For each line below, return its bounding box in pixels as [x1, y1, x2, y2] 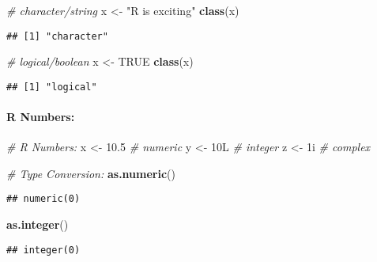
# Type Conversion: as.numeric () [6, 165, 176, 181]
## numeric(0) [6, 193, 81, 205]
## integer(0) [6, 244, 81, 256]
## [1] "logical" [6, 81, 97, 93]
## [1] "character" [6, 30, 108, 42]
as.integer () [6, 216, 69, 233]
